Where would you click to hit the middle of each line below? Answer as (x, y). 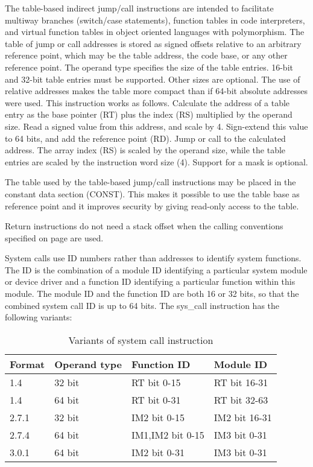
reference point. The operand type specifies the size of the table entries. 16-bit (149, 67)
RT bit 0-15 (156, 382)
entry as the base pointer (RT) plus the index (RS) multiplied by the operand (149, 114)
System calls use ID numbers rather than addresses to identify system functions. (153, 258)
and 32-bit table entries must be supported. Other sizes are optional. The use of (153, 79)
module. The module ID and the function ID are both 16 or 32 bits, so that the (152, 294)
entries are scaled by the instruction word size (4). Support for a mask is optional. (156, 161)
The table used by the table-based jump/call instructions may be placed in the (150, 182)
